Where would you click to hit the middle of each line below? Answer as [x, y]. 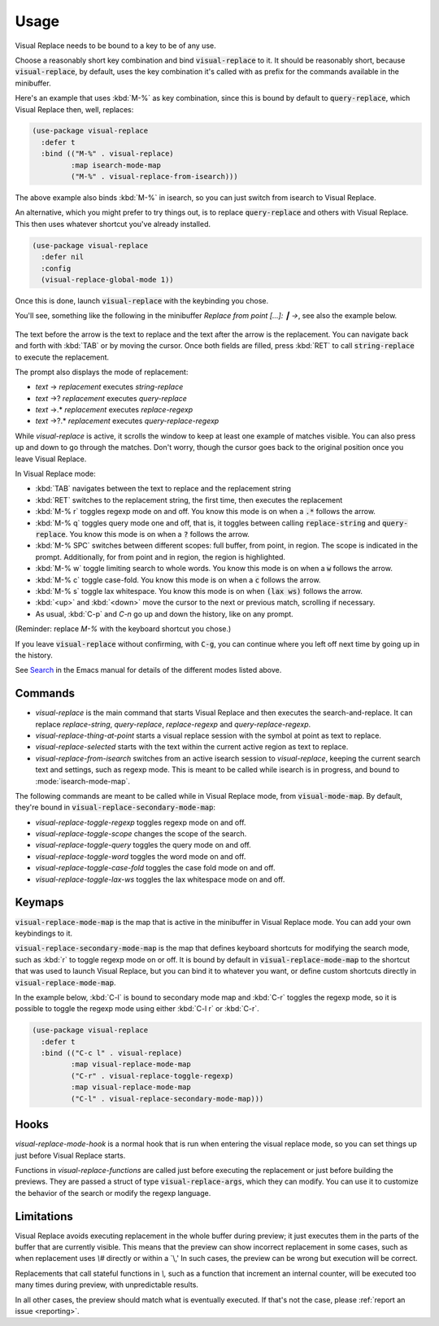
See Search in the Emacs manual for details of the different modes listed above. [148, 670]
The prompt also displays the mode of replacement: [102, 372]
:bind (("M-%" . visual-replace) [107, 154]
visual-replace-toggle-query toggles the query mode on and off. [143, 845]
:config [56, 268]
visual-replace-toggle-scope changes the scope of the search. [141, 834]
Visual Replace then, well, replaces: [74, 109]
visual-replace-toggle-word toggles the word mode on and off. [141, 856]
